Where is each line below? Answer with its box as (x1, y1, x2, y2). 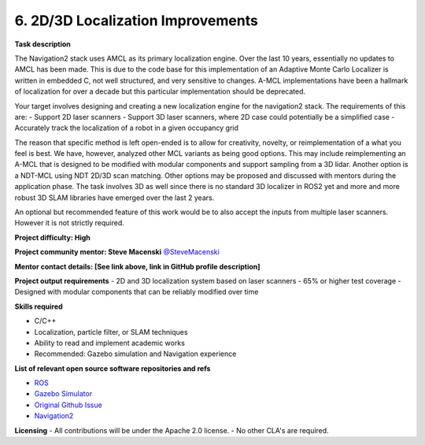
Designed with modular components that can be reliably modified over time (14, 287, 259, 297)
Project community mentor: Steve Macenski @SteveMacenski (14, 247, 220, 257)
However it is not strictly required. (14, 218, 125, 228)
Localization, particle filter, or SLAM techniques (34, 327, 188, 336)
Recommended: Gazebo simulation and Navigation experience (34, 349, 237, 358)
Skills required (14, 302, 63, 311)
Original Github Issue (34, 400, 102, 410)
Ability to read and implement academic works (34, 338, 185, 347)
